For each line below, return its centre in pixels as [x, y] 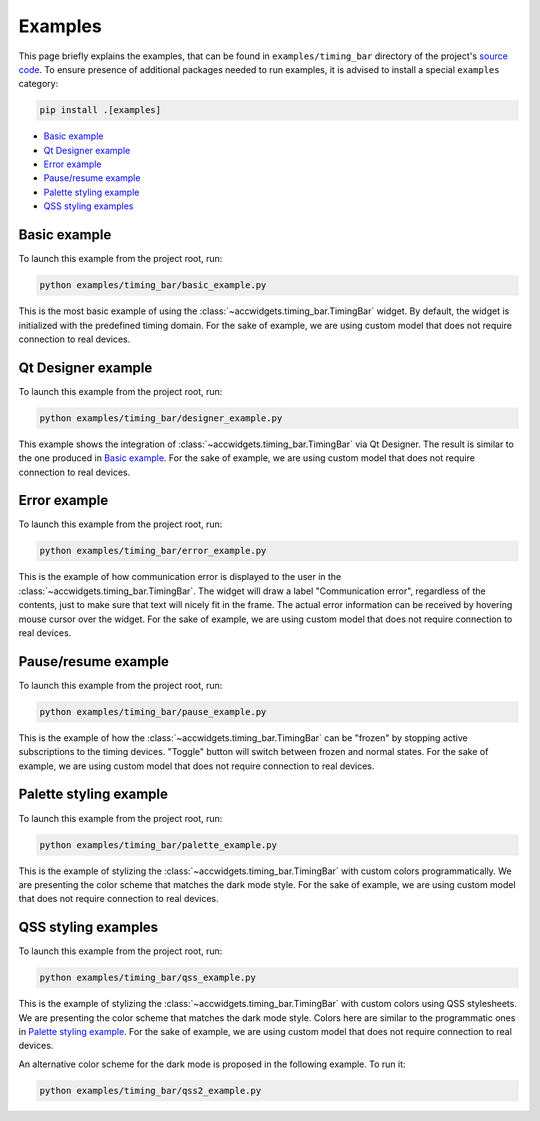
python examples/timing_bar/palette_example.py [158, 844]
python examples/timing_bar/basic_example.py [153, 285]
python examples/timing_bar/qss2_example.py [150, 1090]
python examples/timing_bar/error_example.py [153, 551]
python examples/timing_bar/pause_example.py [153, 711]
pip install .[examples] [100, 110]
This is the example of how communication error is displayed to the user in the [180, 577]
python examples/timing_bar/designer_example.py [161, 418]
